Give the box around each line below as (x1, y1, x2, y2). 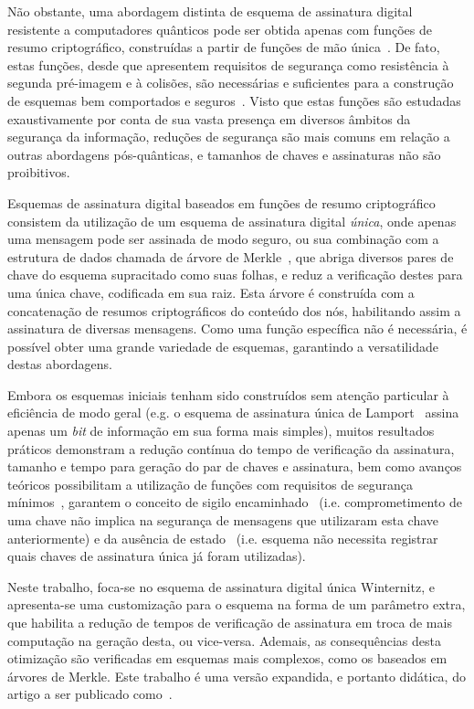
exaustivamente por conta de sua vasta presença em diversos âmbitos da (7, 109, 411, 128)
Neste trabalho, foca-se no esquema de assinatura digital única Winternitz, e (7, 577, 435, 596)
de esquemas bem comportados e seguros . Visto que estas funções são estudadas (7, 90, 461, 110)
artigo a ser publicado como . (7, 684, 173, 704)
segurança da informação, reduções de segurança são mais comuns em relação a (7, 127, 450, 146)
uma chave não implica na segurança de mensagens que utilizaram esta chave (7, 511, 439, 530)
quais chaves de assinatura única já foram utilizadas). (7, 546, 306, 566)
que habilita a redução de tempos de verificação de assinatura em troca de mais (7, 613, 452, 631)
